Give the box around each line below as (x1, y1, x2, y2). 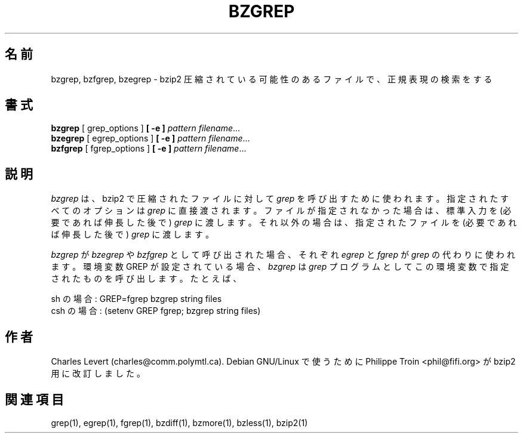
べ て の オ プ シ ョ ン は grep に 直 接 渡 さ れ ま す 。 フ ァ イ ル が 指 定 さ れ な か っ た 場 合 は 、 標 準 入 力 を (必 (51, 205, 512, 216)
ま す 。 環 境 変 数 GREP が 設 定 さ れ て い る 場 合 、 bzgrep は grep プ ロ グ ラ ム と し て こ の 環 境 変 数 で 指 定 (51, 261, 509, 272)
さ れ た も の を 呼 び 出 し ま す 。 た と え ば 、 (51, 273, 242, 284)
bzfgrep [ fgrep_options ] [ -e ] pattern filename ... (51, 143, 247, 154)
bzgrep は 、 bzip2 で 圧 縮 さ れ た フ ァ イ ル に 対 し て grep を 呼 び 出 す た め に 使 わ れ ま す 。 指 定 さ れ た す (51, 193, 509, 204)
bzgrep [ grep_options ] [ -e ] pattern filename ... (51, 123, 241, 134)
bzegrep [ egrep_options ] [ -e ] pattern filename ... (51, 133, 250, 144)
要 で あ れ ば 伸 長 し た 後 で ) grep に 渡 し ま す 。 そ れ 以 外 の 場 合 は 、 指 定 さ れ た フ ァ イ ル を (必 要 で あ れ (51, 217, 517, 228)
